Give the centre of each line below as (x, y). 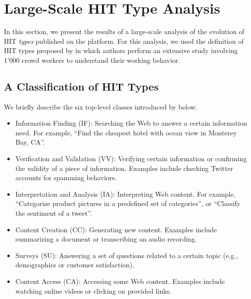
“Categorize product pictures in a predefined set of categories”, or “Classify (128, 203)
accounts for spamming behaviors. (66, 178)
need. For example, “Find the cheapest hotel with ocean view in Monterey (126, 132)
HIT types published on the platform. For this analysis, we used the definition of (124, 41)
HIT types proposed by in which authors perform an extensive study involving (121, 50)
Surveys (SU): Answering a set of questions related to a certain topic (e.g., (127, 255)
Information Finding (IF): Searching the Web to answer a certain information (131, 123)
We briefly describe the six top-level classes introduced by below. (101, 106)
